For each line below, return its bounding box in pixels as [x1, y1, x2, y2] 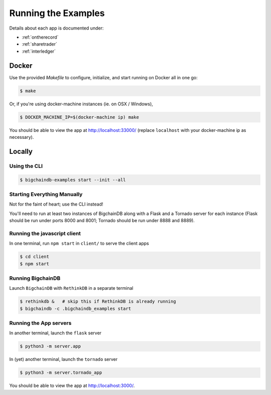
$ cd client [20, 254, 50, 260]
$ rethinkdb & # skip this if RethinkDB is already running [20, 299, 176, 304]
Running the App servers [9, 320, 72, 327]
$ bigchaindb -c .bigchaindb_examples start [20, 306, 131, 311]
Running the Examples [9, 8, 105, 19]
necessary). [9, 134, 34, 140]
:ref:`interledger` [22, 48, 56, 54]
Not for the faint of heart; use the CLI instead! [9, 201, 103, 208]
